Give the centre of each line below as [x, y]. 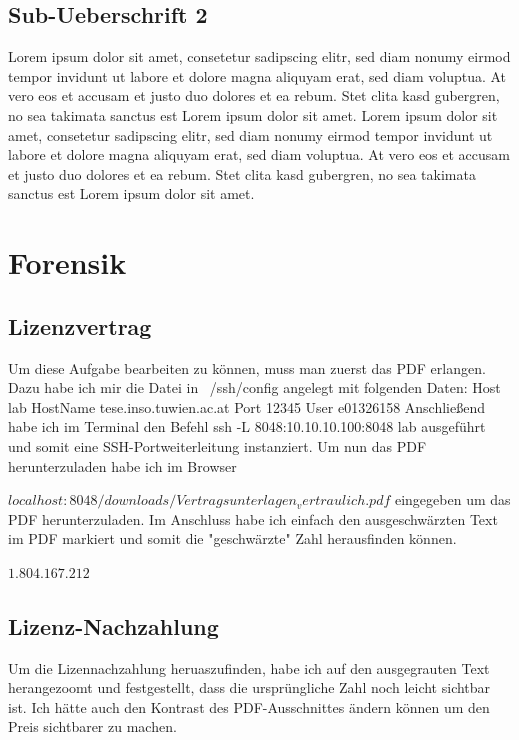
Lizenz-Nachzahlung [113, 625]
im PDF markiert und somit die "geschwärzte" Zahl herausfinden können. [232, 538]
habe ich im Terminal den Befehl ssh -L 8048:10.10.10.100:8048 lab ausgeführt [247, 426]
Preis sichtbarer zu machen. [92, 726]
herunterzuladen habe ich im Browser [122, 465]
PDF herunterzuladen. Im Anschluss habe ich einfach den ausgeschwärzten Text [253, 518]
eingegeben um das [452, 499]
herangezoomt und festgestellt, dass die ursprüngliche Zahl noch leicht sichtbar [249, 687]
